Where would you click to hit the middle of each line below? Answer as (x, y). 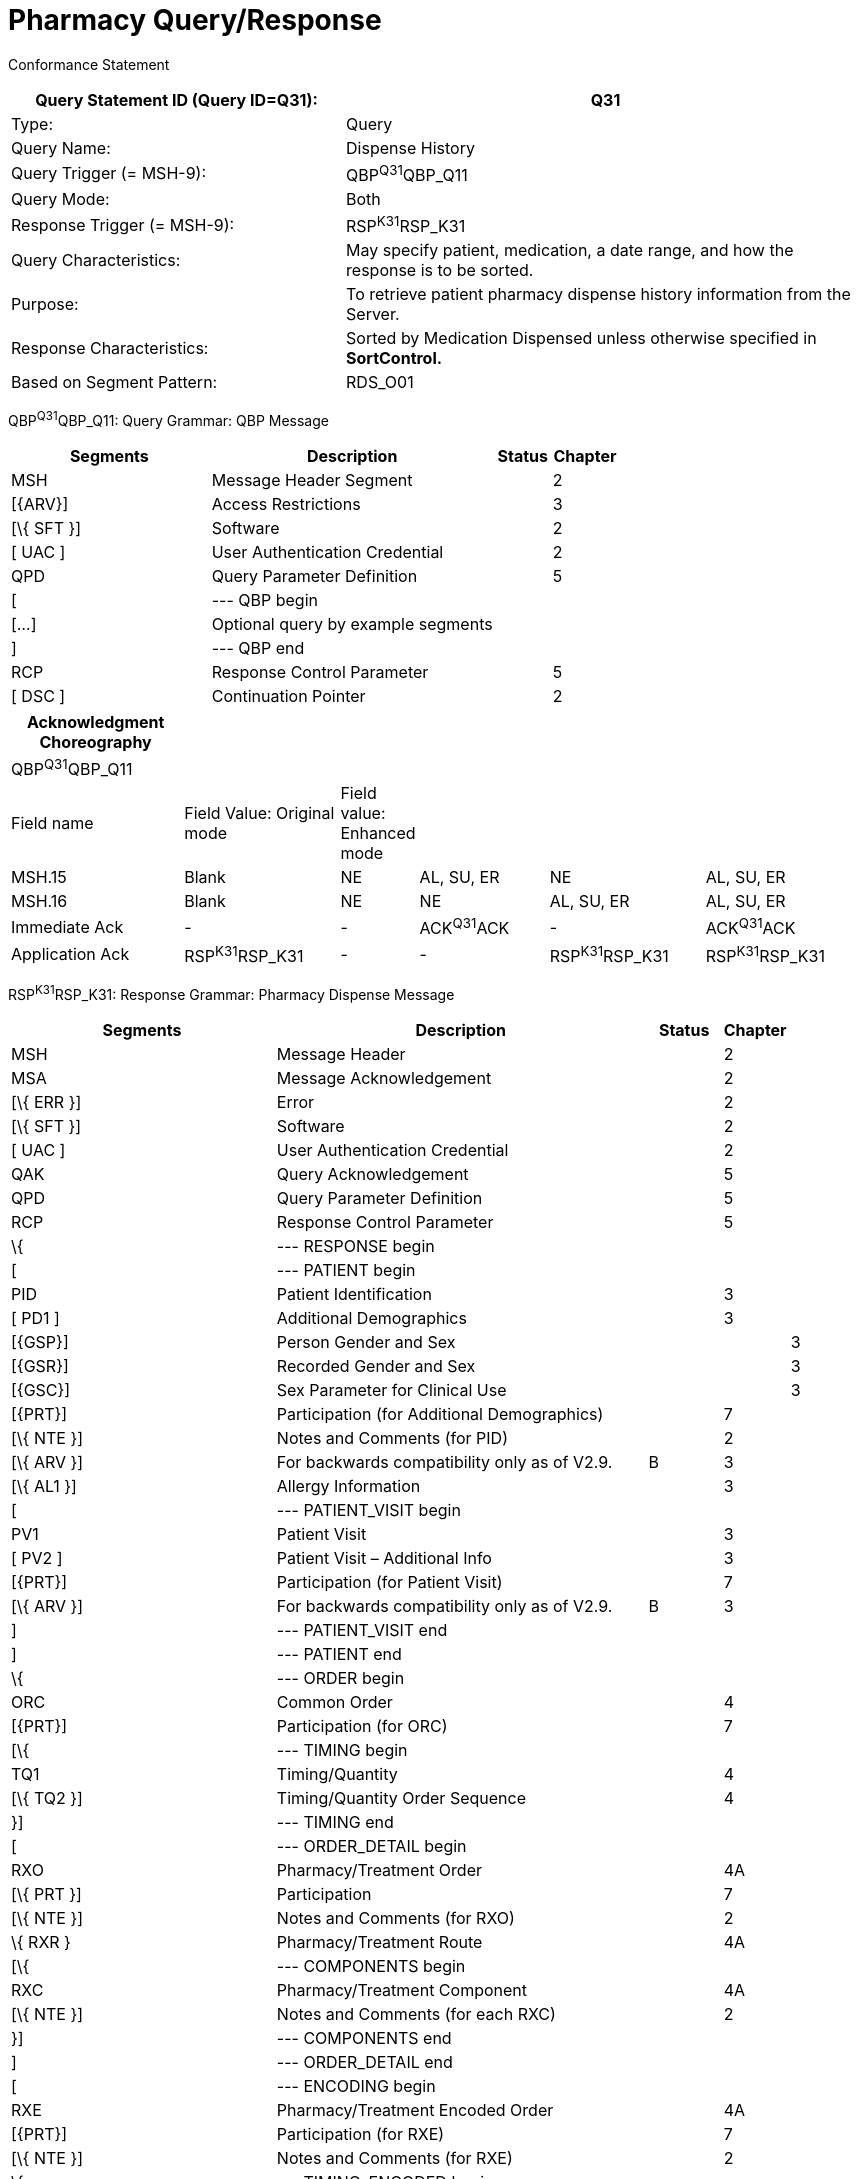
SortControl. (394, 358)
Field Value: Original (259, 813)
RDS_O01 (380, 382)
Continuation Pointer (288, 696)
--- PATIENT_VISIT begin (368, 1509)
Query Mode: (60, 199)
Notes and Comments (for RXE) (394, 2157)
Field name (52, 823)
